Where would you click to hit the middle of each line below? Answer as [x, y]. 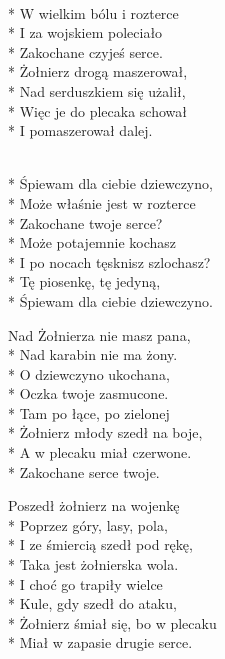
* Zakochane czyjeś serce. [85, 51]
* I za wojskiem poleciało [85, 32]
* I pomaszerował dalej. [80, 130]
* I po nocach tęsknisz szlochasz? [109, 261]
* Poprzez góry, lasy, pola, [88, 524]
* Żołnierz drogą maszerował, [98, 71]
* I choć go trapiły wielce [85, 583]
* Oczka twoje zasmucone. [88, 393]
